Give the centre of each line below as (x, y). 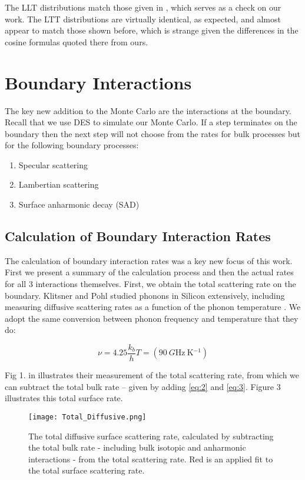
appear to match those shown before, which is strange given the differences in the (152, 30)
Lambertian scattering (59, 184)
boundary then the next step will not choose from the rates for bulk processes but (152, 133)
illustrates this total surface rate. (64, 398)
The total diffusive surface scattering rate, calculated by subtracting (151, 436)
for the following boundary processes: (72, 145)
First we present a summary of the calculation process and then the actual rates (149, 272)
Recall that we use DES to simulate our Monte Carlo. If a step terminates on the (151, 122)
